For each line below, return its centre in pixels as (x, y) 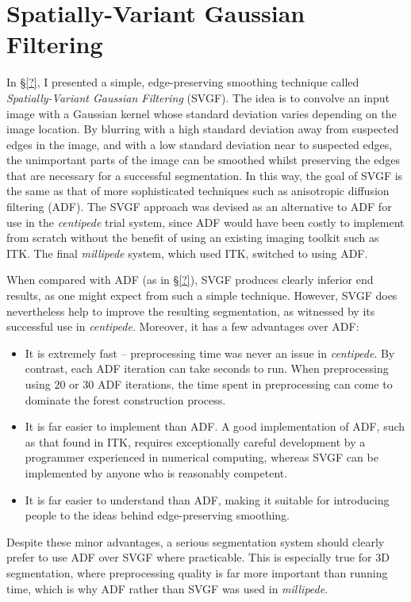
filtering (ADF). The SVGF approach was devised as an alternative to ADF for (199, 207)
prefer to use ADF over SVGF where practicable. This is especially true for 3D (198, 557)
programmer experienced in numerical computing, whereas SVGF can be (202, 457)
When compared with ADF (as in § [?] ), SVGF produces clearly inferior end (190, 280)
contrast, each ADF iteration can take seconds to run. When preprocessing (207, 368)
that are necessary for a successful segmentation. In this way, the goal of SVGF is (205, 175)
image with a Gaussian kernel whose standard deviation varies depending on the (202, 113)
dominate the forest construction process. (125, 399)
